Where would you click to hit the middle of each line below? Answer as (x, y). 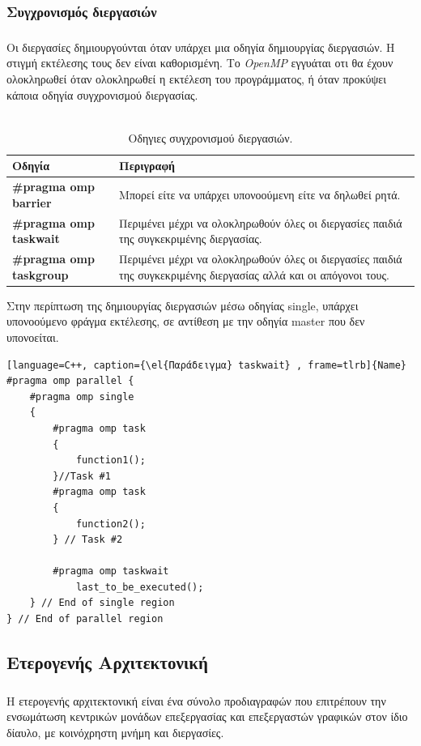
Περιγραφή (147, 166)
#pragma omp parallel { (70, 381)
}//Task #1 (82, 476)
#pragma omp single (82, 396)
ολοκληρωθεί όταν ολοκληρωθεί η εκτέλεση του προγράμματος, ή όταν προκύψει (196, 79)
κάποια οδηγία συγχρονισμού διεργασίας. (102, 94)
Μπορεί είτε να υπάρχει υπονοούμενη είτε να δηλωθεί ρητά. (260, 195)
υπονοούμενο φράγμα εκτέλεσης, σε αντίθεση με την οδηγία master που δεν (186, 321)
